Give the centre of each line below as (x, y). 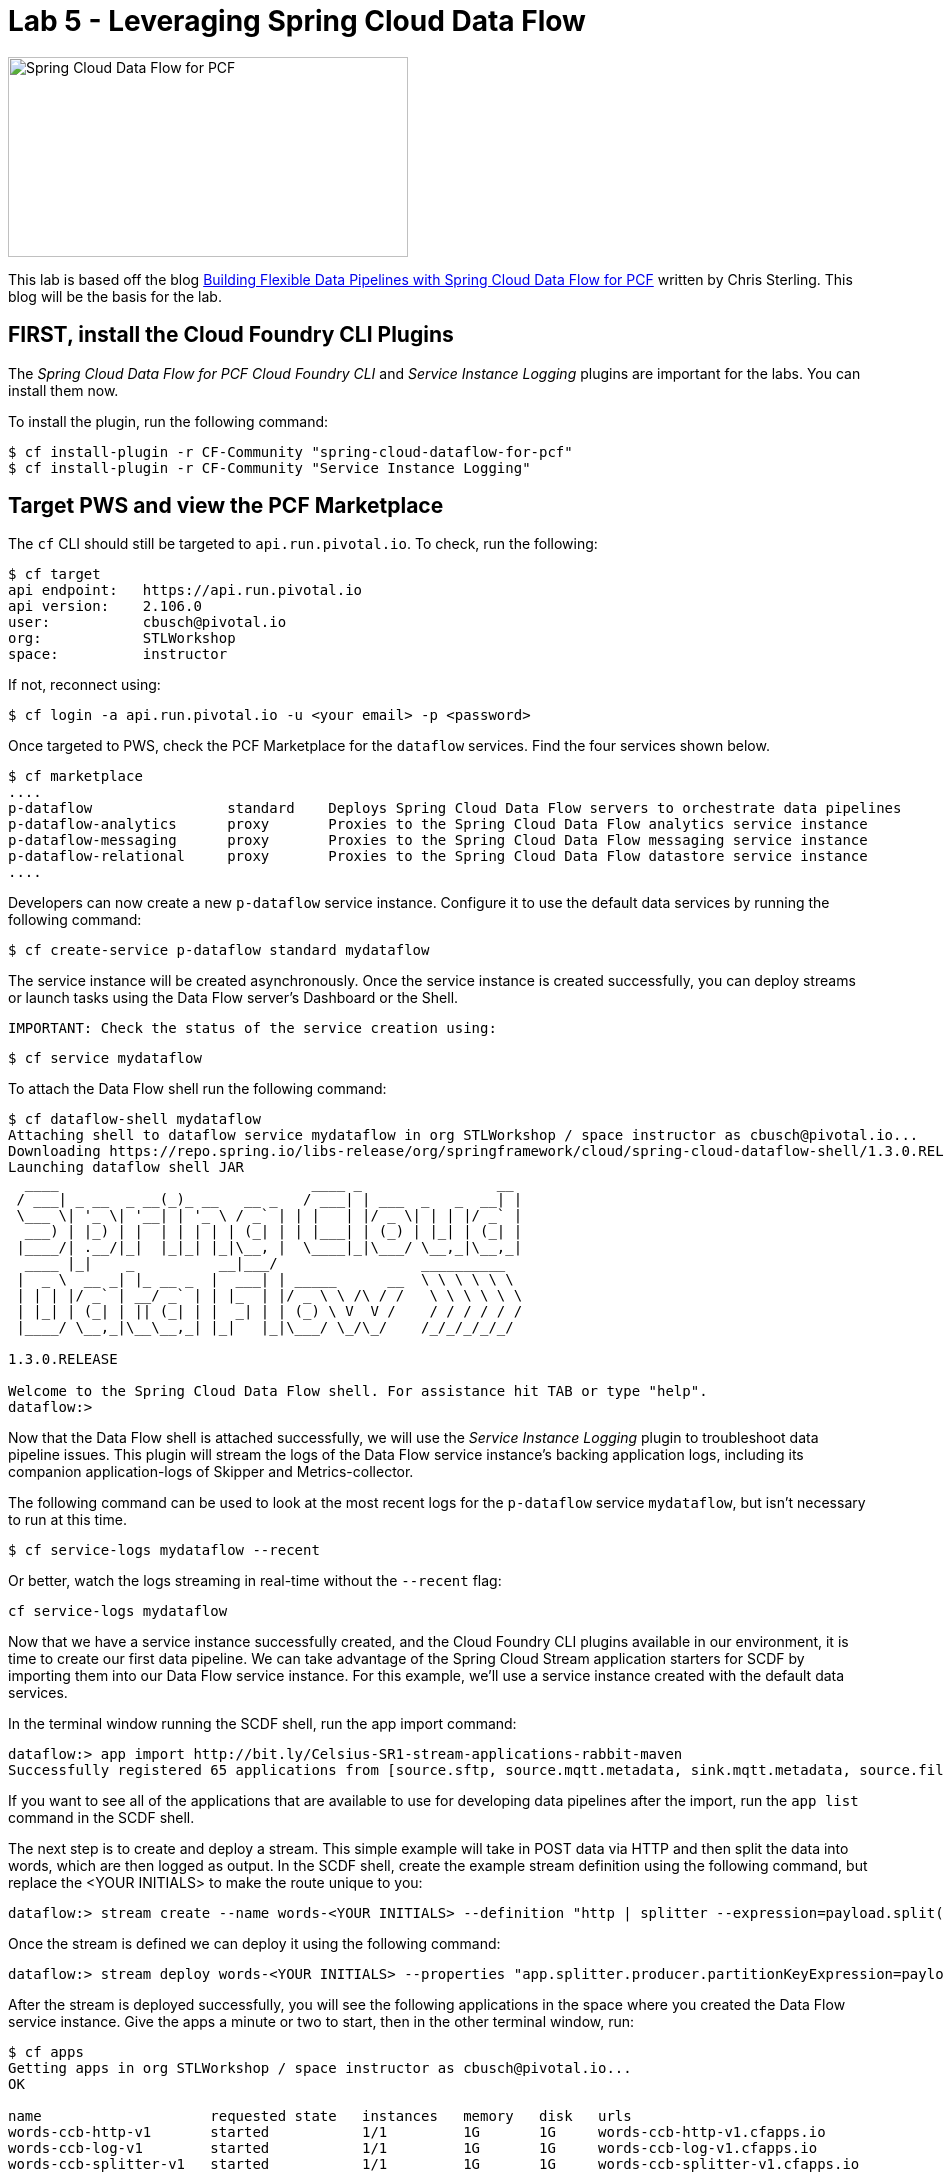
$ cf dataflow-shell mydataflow (134, 1119)
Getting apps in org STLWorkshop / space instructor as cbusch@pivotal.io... (320, 2068)
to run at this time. (67, 1520)
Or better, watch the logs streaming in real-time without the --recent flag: (255, 1581)
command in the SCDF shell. (101, 1818)
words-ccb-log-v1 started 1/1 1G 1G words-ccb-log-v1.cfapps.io (413, 2148)
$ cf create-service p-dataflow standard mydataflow (219, 950)
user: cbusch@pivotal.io (147, 622)
